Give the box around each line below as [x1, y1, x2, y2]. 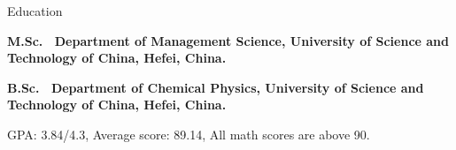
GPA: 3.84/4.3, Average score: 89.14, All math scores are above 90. [7, 124, 370, 143]
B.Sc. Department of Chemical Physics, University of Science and [7, 78, 424, 96]
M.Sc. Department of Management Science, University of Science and [7, 31, 450, 49]
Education [7, 2, 63, 19]
